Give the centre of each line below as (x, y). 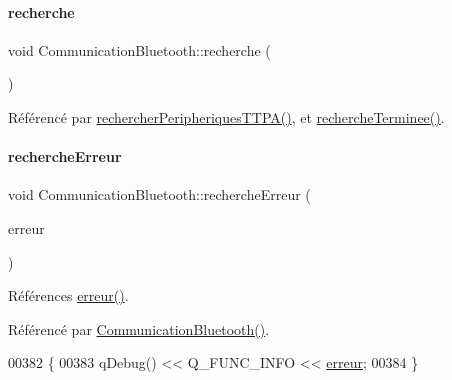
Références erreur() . (68, 295)
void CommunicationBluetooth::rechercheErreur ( (159, 194)
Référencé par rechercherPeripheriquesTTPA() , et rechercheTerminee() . (226, 116)
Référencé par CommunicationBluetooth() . (139, 328)
